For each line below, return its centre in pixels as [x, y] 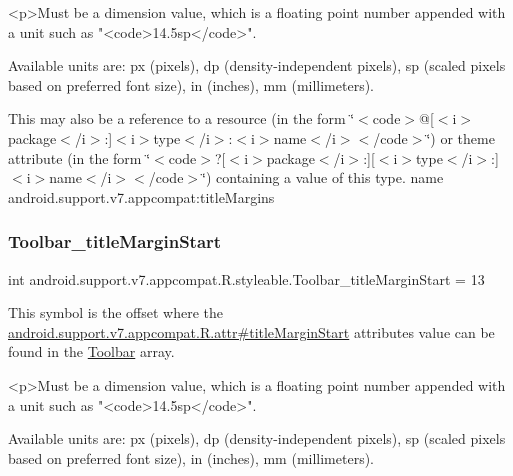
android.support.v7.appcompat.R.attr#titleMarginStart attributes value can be [251, 331]
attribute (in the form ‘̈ [79, 157]
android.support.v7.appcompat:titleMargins [141, 196]
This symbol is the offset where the [115, 312]
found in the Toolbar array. [91, 351]
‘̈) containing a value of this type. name [323, 177]
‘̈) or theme [460, 137]
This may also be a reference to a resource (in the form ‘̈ [181, 118]
